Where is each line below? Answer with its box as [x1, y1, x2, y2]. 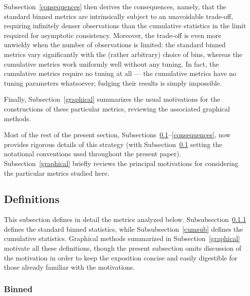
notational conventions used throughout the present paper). [4, 148, 181, 159]
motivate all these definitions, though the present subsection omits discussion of [4, 243, 241, 253]
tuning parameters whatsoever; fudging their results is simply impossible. [4, 77, 222, 88]
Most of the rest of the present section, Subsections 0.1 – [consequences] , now [4, 129, 231, 140]
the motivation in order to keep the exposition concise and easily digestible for [4, 252, 237, 262]
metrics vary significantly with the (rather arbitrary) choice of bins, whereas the [4, 49, 243, 59]
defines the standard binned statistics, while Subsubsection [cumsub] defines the [4, 223, 243, 234]
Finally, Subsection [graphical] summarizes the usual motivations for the [4, 94, 220, 104]
